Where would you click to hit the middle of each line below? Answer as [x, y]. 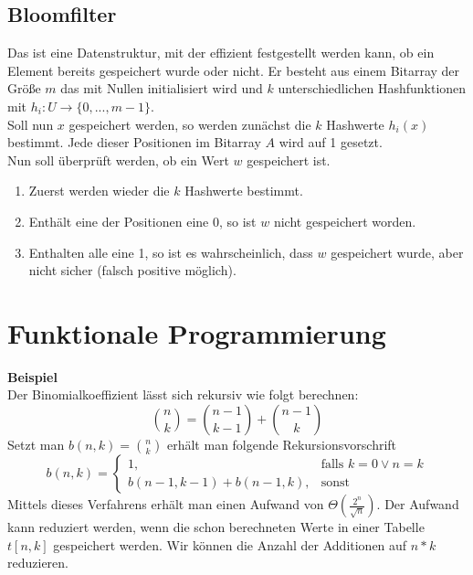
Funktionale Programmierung [197, 332]
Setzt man [36, 445]
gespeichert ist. [289, 160]
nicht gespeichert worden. [345, 221]
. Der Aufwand [418, 504]
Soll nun [31, 124]
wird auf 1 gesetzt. [331, 142]
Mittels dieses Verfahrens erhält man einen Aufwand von [166, 504]
